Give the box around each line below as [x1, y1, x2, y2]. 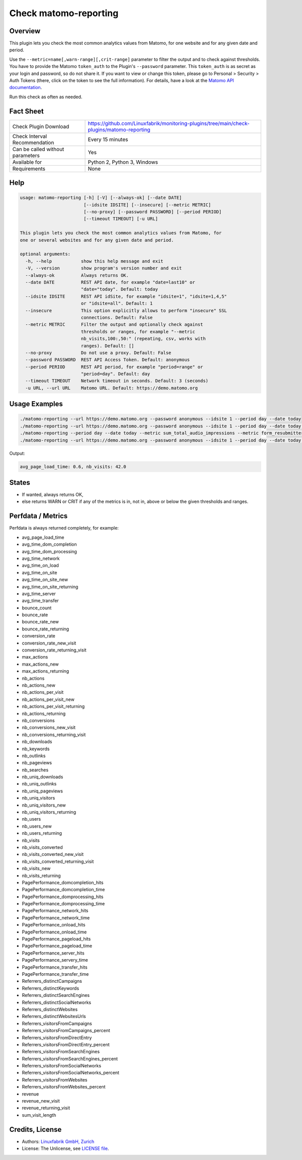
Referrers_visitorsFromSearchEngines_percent [22, 1055, 118, 1062]
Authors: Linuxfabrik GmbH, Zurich [22, 1138, 95, 1144]
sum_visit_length [22, 1112, 56, 1118]
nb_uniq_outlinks [22, 781, 57, 787]
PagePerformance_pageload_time [22, 943, 93, 949]
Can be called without [12, 146, 64, 153]
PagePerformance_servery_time [22, 957, 88, 963]
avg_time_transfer [22, 598, 59, 604]
